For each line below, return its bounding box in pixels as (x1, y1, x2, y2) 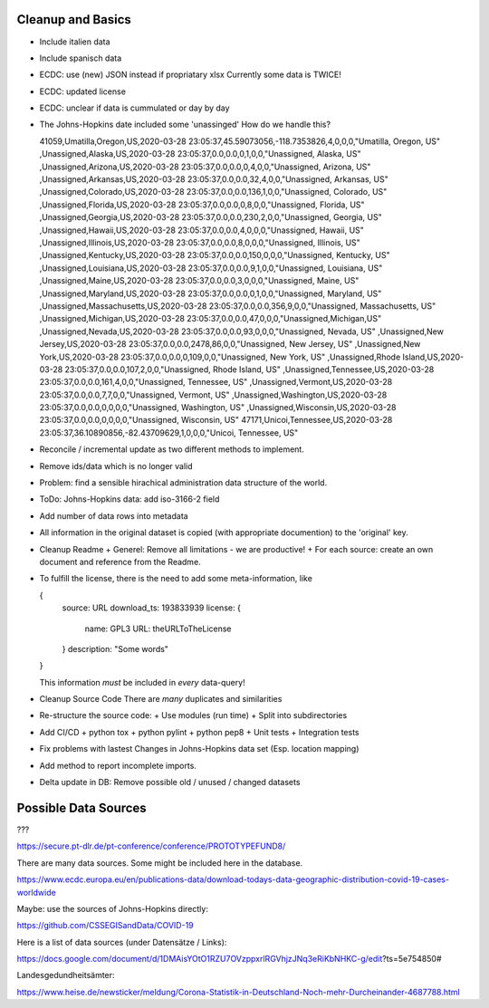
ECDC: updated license (39, 86, 127, 97)
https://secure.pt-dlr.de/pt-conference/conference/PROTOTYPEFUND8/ (16, 840, 286, 851)
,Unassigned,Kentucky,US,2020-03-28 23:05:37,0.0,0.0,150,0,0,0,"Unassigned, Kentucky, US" (39, 250, 390, 261)
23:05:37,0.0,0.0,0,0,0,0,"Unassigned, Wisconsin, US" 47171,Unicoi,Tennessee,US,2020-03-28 (39, 415, 393, 426)
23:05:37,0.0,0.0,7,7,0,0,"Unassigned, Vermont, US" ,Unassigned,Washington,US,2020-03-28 (39, 389, 388, 400)
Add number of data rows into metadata (39, 510, 189, 521)
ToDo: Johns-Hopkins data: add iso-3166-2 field (39, 494, 220, 504)
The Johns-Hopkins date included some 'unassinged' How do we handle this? (39, 119, 331, 130)
